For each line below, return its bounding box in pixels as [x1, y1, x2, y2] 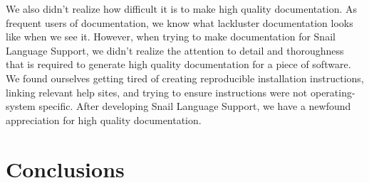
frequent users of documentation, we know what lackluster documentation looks [6, 15, 353, 30]
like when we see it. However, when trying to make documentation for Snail [6, 29, 336, 44]
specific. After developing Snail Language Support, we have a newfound [38, 99, 351, 113]
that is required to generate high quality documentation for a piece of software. [6, 57, 351, 72]
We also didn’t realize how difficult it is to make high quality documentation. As [6, 1, 357, 16]
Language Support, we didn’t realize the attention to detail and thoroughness [6, 43, 344, 57]
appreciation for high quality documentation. [6, 112, 202, 127]
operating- [310, 84, 355, 99]
